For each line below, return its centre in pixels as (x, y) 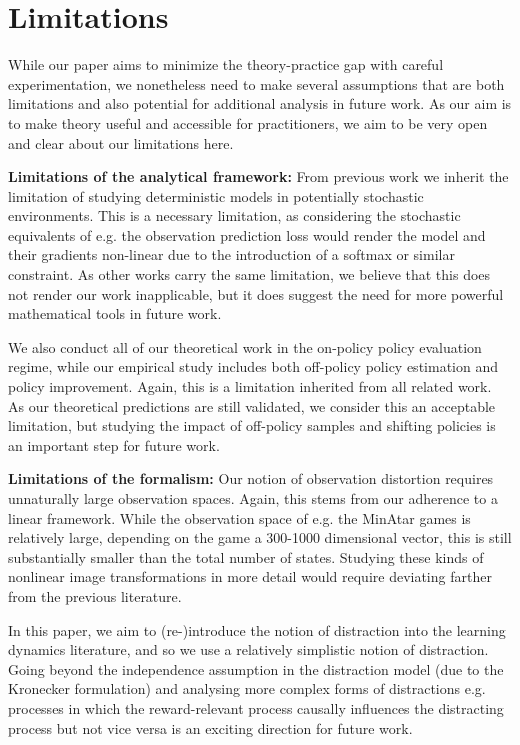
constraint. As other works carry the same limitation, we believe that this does (249, 274)
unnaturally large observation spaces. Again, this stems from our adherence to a (253, 498)
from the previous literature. (95, 595)
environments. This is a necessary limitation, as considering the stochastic (234, 215)
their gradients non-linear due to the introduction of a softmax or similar (231, 254)
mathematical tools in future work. (115, 313)
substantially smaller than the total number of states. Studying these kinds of (246, 556)
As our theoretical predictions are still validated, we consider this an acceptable (252, 405)
